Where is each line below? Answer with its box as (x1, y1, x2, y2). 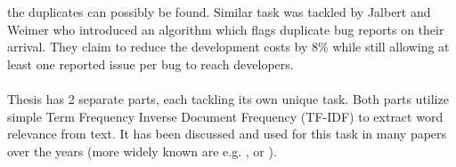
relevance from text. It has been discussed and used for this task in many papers (7, 124, 447, 143)
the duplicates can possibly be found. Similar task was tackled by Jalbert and (7, 3, 431, 20)
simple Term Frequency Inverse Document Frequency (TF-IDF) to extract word (7, 107, 444, 125)
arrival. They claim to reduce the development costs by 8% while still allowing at (7, 37, 450, 56)
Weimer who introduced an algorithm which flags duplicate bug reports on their (7, 20, 444, 38)
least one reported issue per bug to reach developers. (7, 54, 294, 73)
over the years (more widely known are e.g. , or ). (7, 141, 277, 160)
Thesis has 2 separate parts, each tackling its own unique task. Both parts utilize (7, 89, 449, 107)
